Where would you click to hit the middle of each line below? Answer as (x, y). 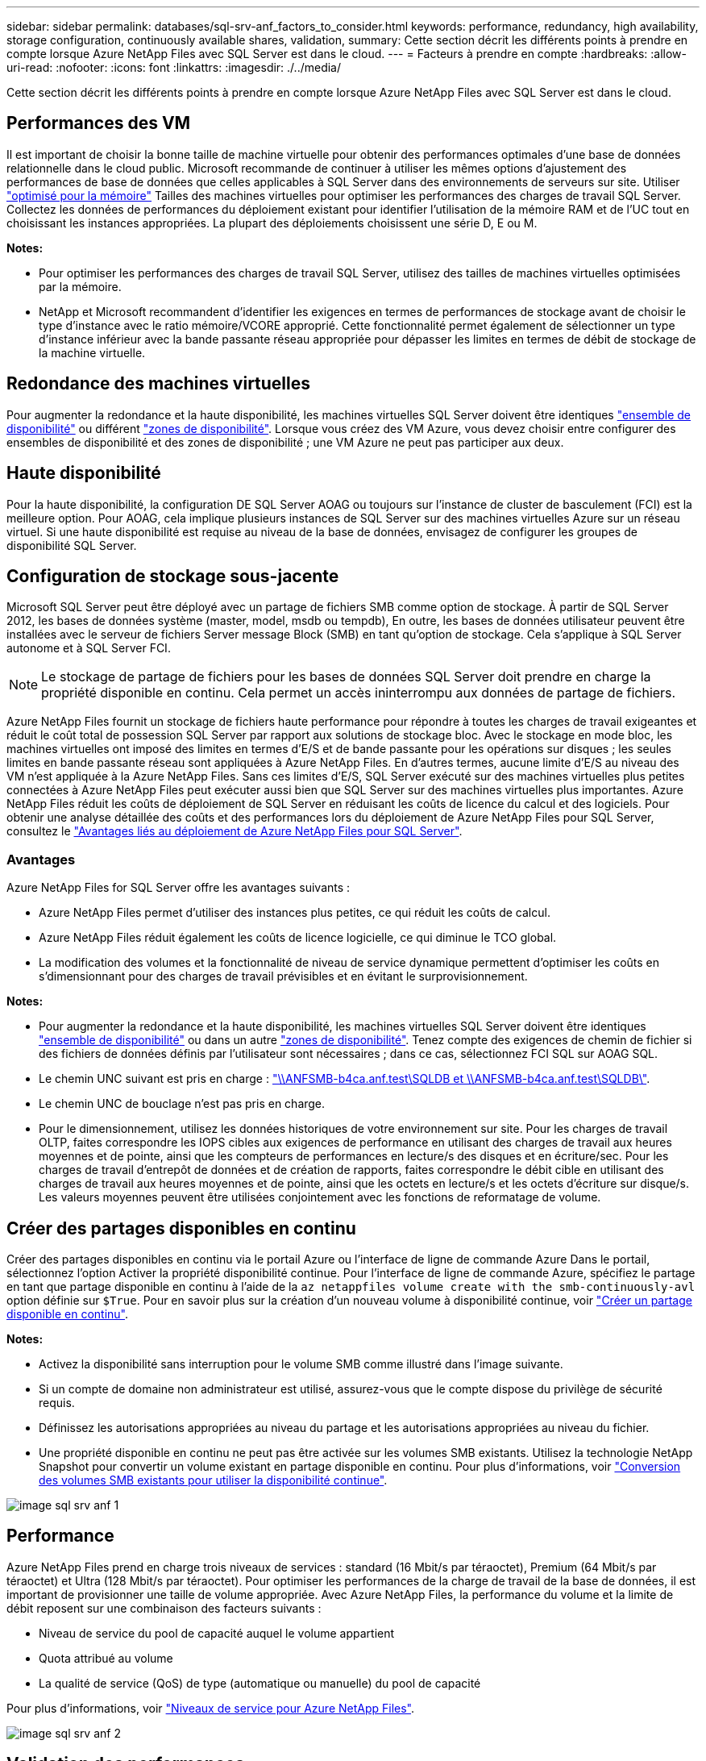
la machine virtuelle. (92, 352)
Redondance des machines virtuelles (159, 384)
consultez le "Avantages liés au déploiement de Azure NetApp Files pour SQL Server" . (235, 831)
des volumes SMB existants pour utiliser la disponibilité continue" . (213, 1480)
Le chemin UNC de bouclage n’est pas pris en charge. (182, 1104)
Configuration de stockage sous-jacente (173, 576)
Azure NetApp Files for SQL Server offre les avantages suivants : (179, 888)
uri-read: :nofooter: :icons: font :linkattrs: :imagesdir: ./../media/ (174, 67)
